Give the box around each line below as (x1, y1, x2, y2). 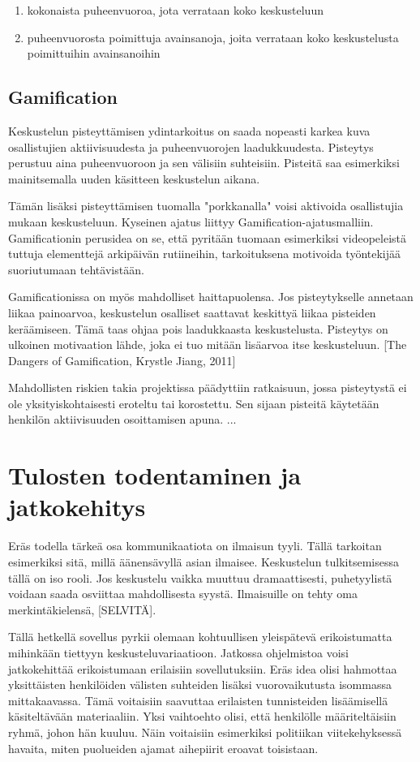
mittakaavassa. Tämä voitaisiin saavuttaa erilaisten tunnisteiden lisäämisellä (8, 691, 388, 708)
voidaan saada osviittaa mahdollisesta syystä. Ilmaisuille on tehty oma (8, 585, 358, 602)
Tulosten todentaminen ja (8, 458, 302, 492)
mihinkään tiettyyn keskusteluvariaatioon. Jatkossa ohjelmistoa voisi (8, 644, 349, 661)
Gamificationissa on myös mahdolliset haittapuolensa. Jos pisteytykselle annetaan (8, 288, 414, 305)
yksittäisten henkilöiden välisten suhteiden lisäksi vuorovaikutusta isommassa (8, 676, 392, 693)
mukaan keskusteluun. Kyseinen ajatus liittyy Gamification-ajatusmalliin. (8, 213, 374, 230)
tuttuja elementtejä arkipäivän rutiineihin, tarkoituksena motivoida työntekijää (8, 245, 401, 262)
